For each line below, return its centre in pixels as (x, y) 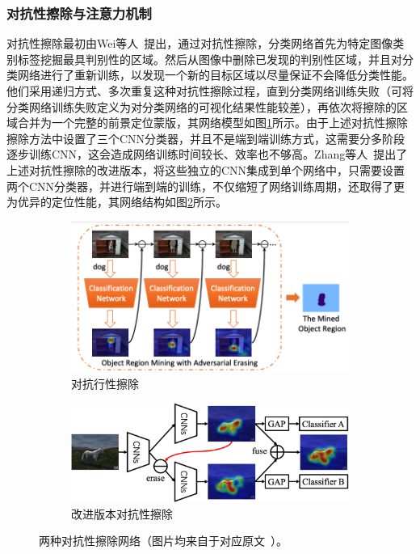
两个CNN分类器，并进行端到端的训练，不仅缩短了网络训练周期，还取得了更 (206, 186)
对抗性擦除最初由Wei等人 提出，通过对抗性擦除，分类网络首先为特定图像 (200, 43)
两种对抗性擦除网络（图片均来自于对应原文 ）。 (163, 541)
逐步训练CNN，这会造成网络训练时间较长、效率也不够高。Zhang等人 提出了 (207, 154)
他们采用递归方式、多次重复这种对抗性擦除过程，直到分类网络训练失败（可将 (210, 91)
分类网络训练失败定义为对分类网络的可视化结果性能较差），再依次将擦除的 (202, 106)
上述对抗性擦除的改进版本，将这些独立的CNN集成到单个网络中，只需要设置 (206, 169)
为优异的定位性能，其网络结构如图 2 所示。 (117, 202)
